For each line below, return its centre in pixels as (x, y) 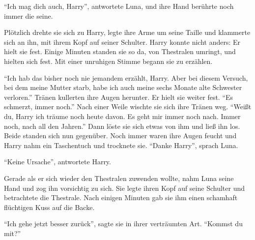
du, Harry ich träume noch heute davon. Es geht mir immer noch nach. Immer (122, 116)
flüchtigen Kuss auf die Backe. (49, 207)
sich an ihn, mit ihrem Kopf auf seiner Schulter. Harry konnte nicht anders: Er (122, 42)
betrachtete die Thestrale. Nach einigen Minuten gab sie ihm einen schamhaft (121, 197)
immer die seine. (28, 15)
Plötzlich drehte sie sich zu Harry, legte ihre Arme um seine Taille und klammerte (127, 32)
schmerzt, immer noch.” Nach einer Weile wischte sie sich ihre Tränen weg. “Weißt (128, 106)
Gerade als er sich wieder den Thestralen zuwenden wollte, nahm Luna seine (119, 178)
